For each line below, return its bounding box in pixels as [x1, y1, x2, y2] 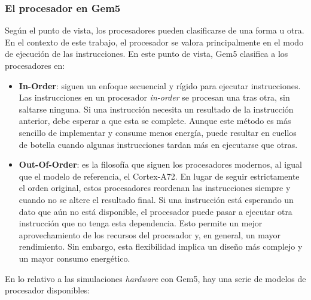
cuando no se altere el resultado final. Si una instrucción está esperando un [19, 193, 294, 205]
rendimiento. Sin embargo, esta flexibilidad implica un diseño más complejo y [19, 240, 303, 253]
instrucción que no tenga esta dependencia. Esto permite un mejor [19, 217, 263, 229]
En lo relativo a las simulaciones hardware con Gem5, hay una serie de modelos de [5, 272, 306, 284]
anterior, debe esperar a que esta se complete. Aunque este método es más [19, 114, 291, 127]
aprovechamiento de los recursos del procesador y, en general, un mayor [19, 228, 281, 241]
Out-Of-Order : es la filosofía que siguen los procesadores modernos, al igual [19, 158, 302, 171]
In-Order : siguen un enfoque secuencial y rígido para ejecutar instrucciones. [19, 79, 301, 92]
